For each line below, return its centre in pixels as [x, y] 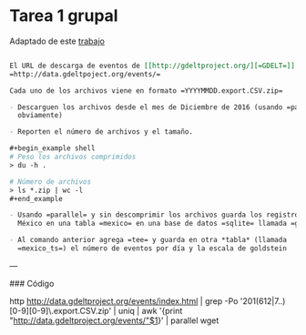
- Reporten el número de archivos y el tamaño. [102, 132]
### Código [32, 283]
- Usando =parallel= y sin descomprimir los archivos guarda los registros [156, 215]
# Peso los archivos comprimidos [73, 157]
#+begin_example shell [52, 148]
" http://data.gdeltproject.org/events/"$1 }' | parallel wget [114, 320]
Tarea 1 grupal [64, 16]
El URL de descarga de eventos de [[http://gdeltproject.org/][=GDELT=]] [153, 66]
